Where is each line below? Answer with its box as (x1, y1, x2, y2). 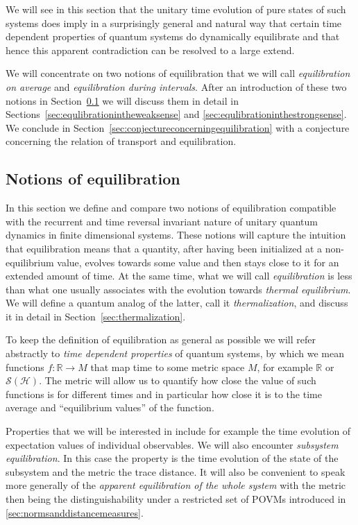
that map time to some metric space (90, 359, 245, 374)
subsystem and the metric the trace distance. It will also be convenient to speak (6, 464, 346, 479)
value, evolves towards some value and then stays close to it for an (57, 255, 339, 269)
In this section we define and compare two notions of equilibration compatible (6, 200, 336, 215)
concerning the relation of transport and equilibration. (6, 134, 237, 148)
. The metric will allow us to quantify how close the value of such (39, 373, 316, 388)
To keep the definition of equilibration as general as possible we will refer (6, 332, 316, 347)
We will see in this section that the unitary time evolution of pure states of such (6, 2, 346, 16)
